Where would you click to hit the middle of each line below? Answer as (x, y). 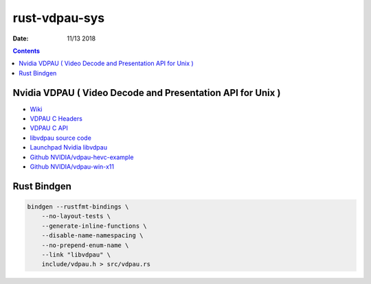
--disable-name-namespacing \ (92, 236)
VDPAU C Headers (56, 119)
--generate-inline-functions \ (94, 226)
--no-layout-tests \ (76, 216)
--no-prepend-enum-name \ (85, 245)
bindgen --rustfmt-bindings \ (78, 206)
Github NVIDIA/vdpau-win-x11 (72, 166)
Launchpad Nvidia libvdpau (69, 147)
